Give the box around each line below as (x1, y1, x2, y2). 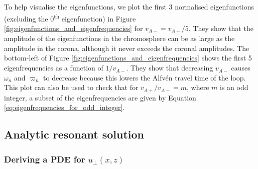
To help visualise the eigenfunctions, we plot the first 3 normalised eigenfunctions (4, 1, 254, 11)
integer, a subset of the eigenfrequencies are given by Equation (4, 92, 196, 102)
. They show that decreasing (126, 62, 213, 73)
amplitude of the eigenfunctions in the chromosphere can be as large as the (4, 33, 235, 43)
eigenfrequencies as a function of (4, 62, 103, 73)
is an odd (220, 82, 248, 92)
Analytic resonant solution (4, 126, 144, 142)
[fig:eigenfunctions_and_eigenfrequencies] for (4, 22, 143, 33)
